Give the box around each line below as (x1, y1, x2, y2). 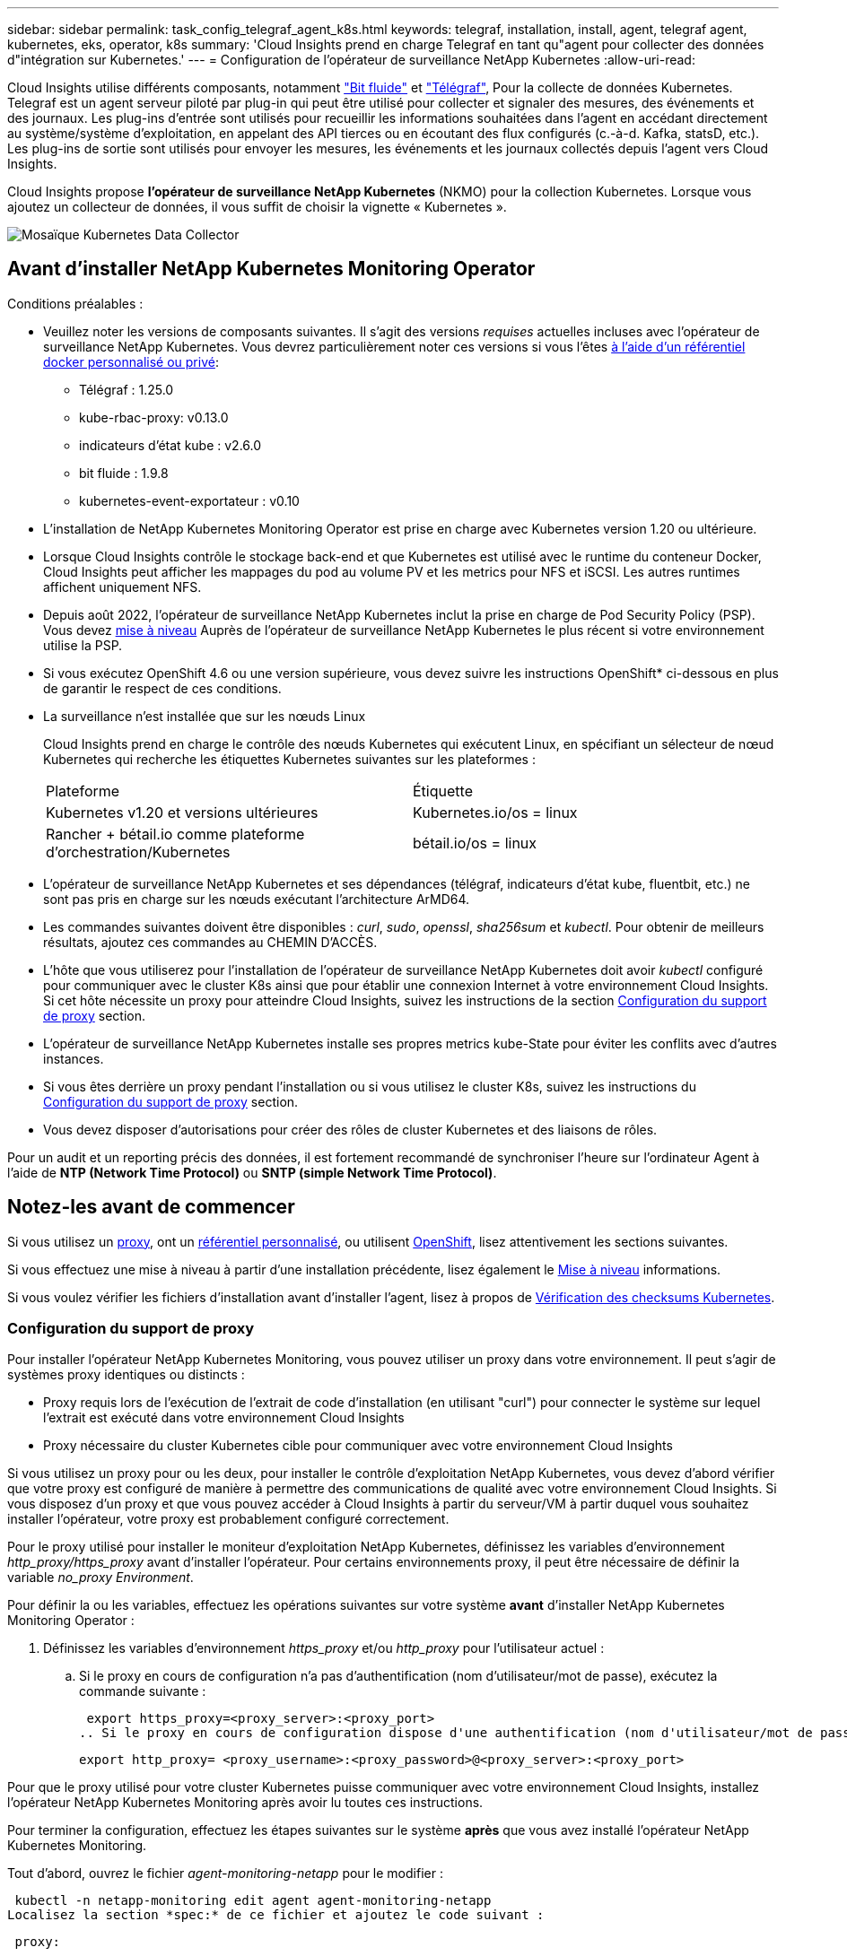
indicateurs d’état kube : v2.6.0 (79, 437, 262, 453)
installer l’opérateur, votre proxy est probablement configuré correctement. (7, 1511, 450, 1527)
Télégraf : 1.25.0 (79, 381, 174, 397)
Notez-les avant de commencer (7, 1195, 295, 1219)
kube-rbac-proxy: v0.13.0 (79, 409, 229, 425)
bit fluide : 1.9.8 (79, 465, 169, 481)
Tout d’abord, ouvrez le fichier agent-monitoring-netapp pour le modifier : (7, 1865, 443, 1882)
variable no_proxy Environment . (7, 1569, 194, 1586)
